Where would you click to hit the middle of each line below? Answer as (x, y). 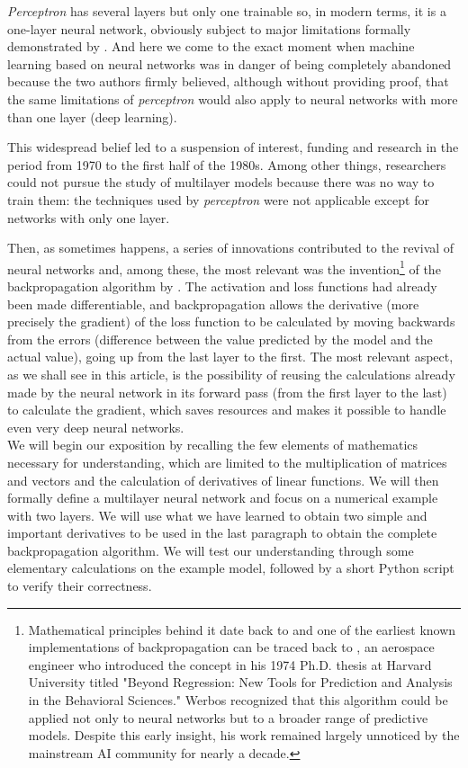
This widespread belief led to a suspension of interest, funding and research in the (233, 147)
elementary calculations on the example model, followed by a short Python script (231, 568)
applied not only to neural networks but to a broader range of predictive (228, 717)
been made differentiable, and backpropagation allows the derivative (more (213, 304)
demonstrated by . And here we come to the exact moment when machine (211, 46)
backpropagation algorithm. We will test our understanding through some (211, 550)
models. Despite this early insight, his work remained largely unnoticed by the (244, 735)
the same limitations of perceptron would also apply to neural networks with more (233, 98)
